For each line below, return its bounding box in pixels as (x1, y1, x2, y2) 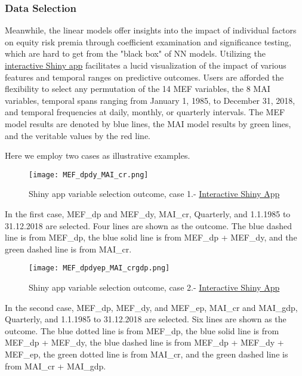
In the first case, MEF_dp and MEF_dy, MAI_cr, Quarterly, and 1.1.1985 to (5, 208, 291, 220)
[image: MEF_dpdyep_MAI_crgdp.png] (29, 264, 170, 273)
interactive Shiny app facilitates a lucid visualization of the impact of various (5, 59, 286, 71)
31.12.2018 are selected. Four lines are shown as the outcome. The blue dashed (5, 219, 292, 232)
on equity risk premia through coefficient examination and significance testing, (5, 35, 291, 48)
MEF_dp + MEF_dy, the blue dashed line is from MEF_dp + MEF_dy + (5, 336, 284, 349)
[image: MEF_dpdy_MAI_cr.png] (29, 170, 149, 179)
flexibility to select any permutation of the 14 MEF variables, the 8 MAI (5, 82, 270, 95)
